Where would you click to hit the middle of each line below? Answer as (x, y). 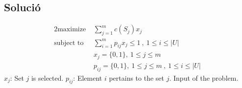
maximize (72, 30)
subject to (69, 43)
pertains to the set (137, 77)
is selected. (47, 77)
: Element (88, 77)
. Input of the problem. (204, 77)
